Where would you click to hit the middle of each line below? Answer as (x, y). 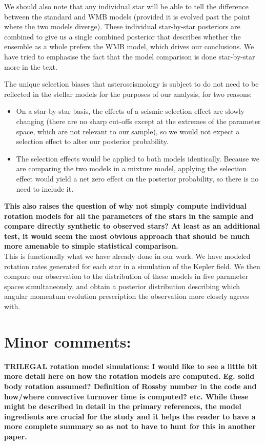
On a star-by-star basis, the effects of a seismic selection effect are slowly (130, 111)
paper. (16, 436)
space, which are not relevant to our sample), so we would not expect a (128, 131)
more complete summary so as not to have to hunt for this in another (130, 426)
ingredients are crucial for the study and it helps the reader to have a (130, 416)
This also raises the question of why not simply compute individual (125, 206)
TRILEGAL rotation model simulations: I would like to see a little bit (131, 366)
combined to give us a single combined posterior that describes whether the (123, 36)
